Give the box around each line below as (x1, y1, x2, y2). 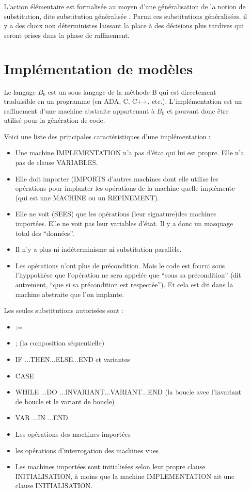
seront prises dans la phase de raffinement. (4, 30, 130, 40)
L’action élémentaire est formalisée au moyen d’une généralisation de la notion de (4, 1, 246, 11)
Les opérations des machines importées (15, 428, 131, 439)
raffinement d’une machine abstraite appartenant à (4, 105, 155, 115)
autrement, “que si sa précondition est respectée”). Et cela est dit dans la (15, 279, 233, 289)
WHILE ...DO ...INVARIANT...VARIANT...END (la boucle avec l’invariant (15, 387, 241, 397)
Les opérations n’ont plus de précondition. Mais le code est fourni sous (15, 260, 225, 270)
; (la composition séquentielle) (15, 338, 105, 348)
